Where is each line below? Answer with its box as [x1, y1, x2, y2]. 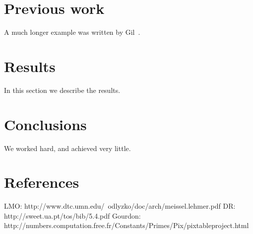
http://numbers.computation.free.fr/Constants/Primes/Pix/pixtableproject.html [4, 220, 249, 231]
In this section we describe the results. [4, 84, 121, 95]
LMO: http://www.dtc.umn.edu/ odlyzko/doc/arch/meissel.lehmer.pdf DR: [4, 201, 236, 211]
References [4, 172, 79, 192]
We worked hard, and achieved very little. [4, 143, 131, 153]
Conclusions [4, 114, 87, 134]
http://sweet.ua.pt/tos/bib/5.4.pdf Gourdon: [4, 210, 141, 221]
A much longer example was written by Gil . [4, 27, 140, 37]
